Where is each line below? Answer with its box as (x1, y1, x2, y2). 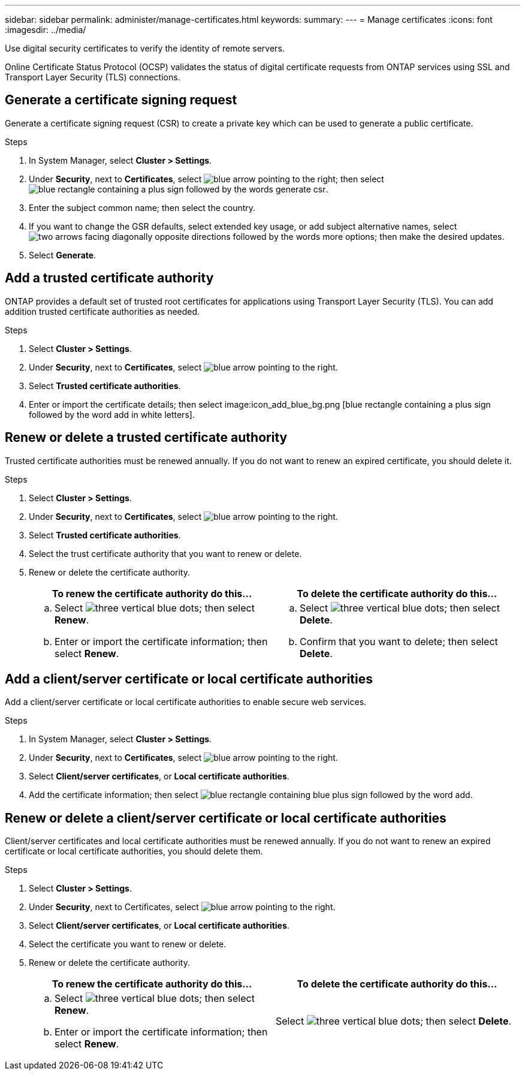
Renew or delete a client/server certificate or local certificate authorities (5, 810, 446, 826)
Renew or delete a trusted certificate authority (5, 430, 288, 445)
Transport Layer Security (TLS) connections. (5, 72, 180, 82)
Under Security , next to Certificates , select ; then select (29, 173, 384, 184)
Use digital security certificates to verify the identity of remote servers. (5, 43, 285, 53)
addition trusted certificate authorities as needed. (5, 306, 200, 317)
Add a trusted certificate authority (5, 270, 214, 286)
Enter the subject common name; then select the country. (29, 202, 256, 213)
